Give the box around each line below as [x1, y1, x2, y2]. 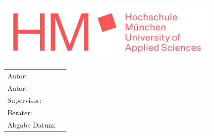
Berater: [7, 107, 32, 118]
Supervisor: [7, 95, 42, 105]
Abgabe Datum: [7, 120, 56, 130]
